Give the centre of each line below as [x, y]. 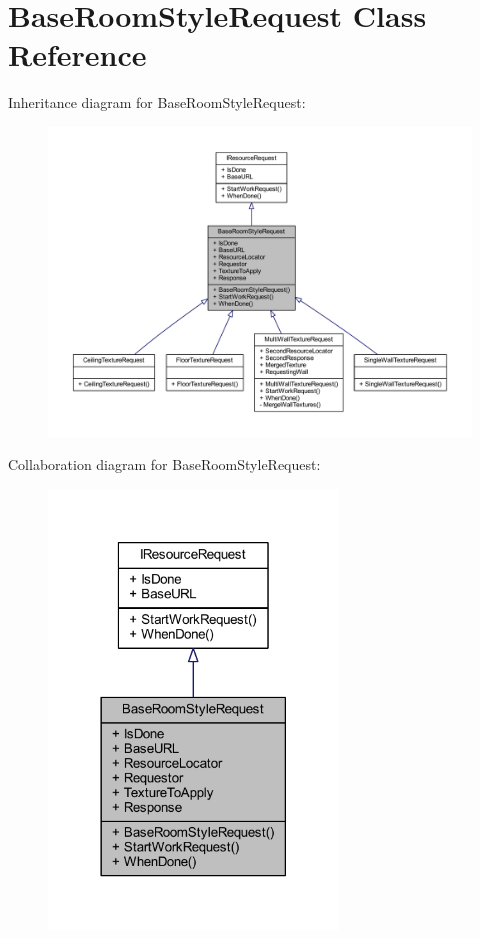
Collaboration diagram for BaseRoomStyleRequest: [164, 464]
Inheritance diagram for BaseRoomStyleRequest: [157, 102]
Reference [77, 54]
